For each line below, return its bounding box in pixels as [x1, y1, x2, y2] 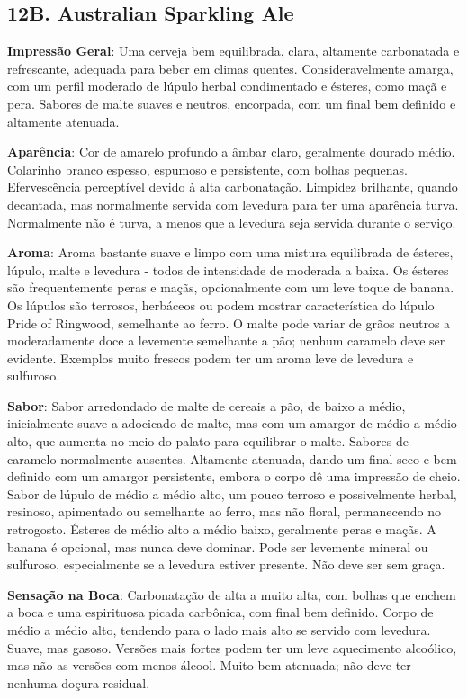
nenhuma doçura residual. [7, 673, 150, 692]
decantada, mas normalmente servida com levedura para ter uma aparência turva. [7, 194, 459, 213]
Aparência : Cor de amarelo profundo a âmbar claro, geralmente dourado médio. [7, 142, 455, 161]
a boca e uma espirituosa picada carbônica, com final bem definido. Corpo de [7, 603, 434, 622]
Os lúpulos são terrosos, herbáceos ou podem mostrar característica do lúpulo [7, 295, 435, 314]
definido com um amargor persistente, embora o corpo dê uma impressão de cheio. [7, 467, 461, 486]
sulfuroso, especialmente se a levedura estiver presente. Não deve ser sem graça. [7, 555, 445, 574]
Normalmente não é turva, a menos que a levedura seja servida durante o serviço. [7, 212, 456, 231]
